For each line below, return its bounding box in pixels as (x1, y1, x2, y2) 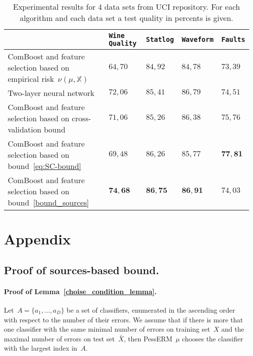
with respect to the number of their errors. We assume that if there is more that (4, 314, 243, 324)
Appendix (4, 229, 71, 249)
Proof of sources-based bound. (4, 262, 159, 277)
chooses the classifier (182, 333, 243, 343)
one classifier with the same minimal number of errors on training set (4, 324, 210, 334)
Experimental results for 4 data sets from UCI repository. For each (13, 1, 240, 12)
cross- (72, 112, 91, 124)
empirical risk (8, 73, 54, 84)
